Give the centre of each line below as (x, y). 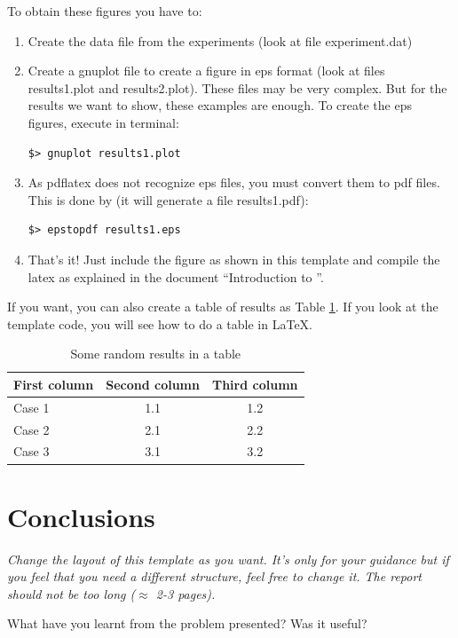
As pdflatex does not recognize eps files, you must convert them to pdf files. (234, 182)
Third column (255, 384)
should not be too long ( (71, 593)
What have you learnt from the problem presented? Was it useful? (187, 623)
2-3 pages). (186, 593)
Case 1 (32, 407)
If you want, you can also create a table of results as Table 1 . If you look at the (223, 307)
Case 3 (32, 451)
